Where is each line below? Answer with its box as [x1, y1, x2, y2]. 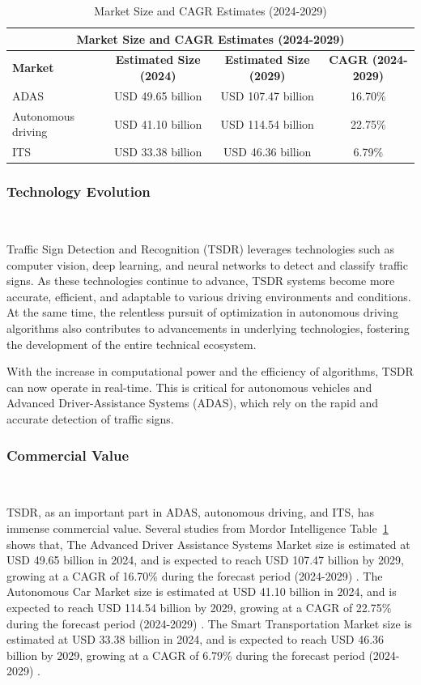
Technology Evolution [6, 181, 151, 202]
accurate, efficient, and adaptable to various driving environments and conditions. [6, 287, 411, 304]
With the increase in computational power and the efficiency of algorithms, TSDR [6, 363, 414, 380]
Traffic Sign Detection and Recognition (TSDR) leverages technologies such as [6, 240, 395, 257]
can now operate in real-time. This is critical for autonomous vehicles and [6, 378, 372, 395]
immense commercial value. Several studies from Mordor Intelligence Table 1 [6, 520, 389, 536]
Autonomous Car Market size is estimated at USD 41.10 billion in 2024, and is [6, 583, 397, 600]
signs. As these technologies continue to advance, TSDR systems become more [6, 272, 395, 289]
